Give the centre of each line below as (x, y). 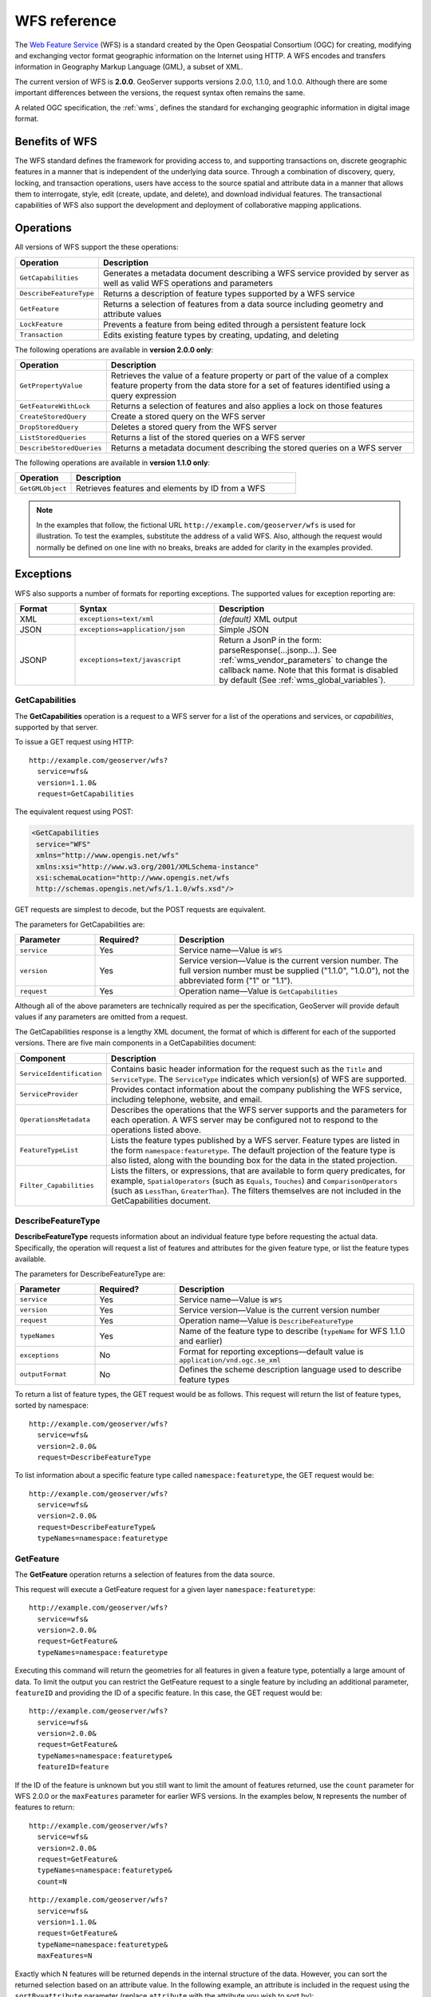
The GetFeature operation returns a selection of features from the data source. (145, 1574)
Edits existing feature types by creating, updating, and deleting (221, 335)
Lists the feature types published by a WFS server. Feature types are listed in (255, 1140)
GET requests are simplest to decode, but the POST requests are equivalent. (140, 910)
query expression (144, 395)
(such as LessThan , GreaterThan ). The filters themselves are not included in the (256, 1190)
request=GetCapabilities (86, 794)
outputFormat (43, 1374)
